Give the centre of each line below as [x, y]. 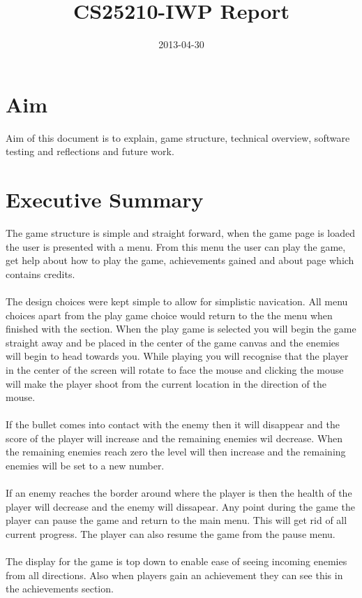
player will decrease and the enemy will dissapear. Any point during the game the [180, 506]
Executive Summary [105, 199]
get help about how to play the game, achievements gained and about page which [180, 260]
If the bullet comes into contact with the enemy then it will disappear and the [173, 424]
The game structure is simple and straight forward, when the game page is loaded [181, 232]
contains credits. [40, 274]
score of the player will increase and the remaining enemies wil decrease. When [174, 438]
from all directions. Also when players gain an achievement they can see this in [174, 575]
